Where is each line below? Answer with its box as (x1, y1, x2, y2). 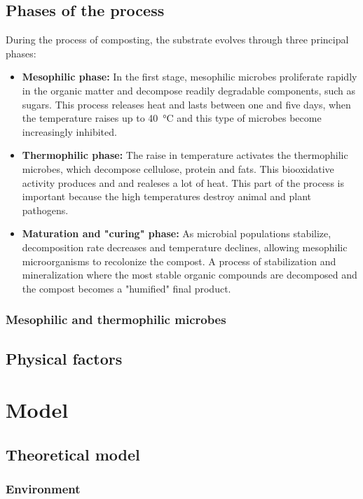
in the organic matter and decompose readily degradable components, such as (22, 83, 356, 97)
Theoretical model (6, 443, 140, 465)
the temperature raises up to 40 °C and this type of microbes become (22, 111, 322, 125)
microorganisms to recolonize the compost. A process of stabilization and (22, 253, 336, 268)
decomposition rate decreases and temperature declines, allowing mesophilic (22, 239, 348, 254)
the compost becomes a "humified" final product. (22, 281, 231, 295)
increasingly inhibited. (22, 124, 117, 139)
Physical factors (6, 347, 123, 369)
